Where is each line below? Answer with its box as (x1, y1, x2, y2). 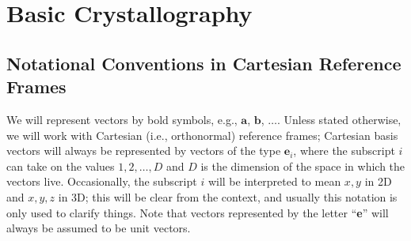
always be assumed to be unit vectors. (6, 220, 191, 236)
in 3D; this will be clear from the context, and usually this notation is (58, 188, 398, 205)
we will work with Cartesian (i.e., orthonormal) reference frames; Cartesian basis (6, 126, 398, 143)
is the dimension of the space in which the (200, 157, 405, 174)
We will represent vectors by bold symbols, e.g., (6, 111, 238, 127)
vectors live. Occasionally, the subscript (6, 173, 197, 190)
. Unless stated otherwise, (276, 111, 401, 127)
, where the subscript (293, 142, 395, 159)
